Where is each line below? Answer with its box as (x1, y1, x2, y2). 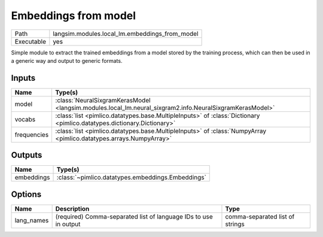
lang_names (14, 216, 49, 224)
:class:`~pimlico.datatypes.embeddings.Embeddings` (56, 174, 206, 182)
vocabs (14, 115, 36, 123)
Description (55, 204, 90, 212)
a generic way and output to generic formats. (11, 57, 123, 64)
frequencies (14, 130, 49, 139)
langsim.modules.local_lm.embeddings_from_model (53, 29, 199, 38)
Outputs (11, 150, 42, 160)
